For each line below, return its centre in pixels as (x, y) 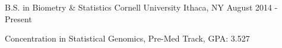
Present (18, 18)
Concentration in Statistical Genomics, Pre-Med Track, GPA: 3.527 (127, 38)
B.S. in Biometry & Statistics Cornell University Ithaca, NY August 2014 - (141, 7)
